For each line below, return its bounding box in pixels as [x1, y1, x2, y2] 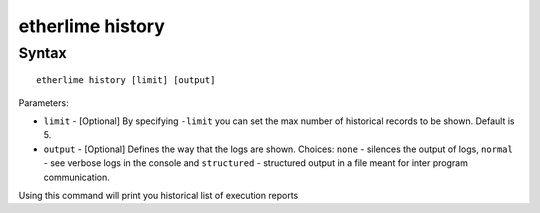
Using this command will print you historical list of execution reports [18, 189, 299, 201]
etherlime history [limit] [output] [36, 75, 216, 86]
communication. [43, 171, 110, 183]
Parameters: [18, 96, 69, 109]
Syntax [18, 44, 67, 62]
